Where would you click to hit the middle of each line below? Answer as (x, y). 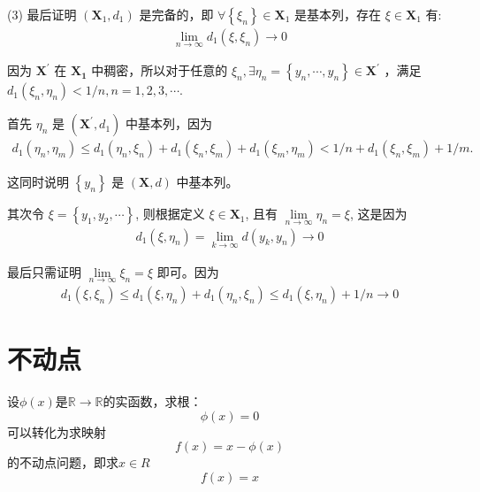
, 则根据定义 (170, 214)
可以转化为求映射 (57, 431)
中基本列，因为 (168, 123)
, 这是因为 (378, 214)
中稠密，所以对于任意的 (160, 70)
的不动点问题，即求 (63, 462)
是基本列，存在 (338, 14)
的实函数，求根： (152, 401)
